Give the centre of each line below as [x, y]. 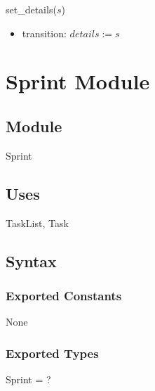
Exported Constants [64, 295]
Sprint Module [78, 81]
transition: [44, 33]
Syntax [31, 261]
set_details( [31, 9]
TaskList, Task [37, 223]
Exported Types [52, 353]
